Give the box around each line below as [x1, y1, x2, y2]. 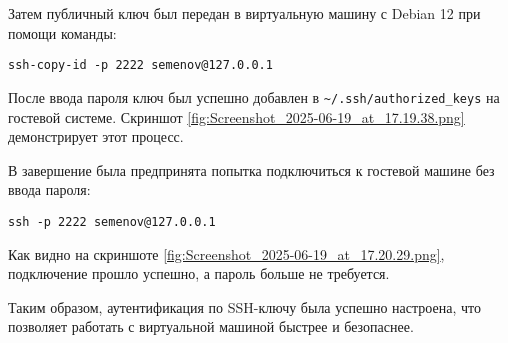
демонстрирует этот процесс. [8, 126, 184, 147]
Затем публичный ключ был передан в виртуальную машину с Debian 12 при [8, 3, 481, 23]
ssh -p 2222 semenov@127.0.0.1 [8, 214, 216, 229]
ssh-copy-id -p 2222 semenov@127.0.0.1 [8, 58, 273, 73]
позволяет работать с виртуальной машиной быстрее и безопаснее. [8, 316, 414, 337]
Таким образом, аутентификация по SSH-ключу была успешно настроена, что [8, 296, 481, 317]
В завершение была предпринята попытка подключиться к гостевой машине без [8, 159, 495, 180]
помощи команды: [8, 22, 117, 43]
